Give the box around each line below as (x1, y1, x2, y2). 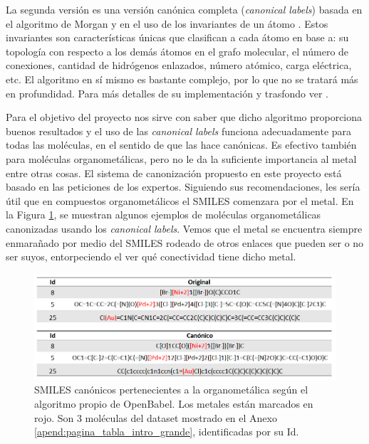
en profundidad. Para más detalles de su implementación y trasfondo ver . (6, 85, 328, 100)
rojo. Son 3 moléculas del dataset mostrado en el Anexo (34, 410, 277, 425)
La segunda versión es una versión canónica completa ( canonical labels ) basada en (6, 2, 363, 16)
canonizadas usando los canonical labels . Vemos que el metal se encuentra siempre (6, 221, 363, 236)
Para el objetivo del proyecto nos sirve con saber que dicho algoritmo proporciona (6, 110, 363, 125)
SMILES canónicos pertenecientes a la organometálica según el (34, 382, 308, 397)
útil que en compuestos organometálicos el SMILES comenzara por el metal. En (6, 193, 354, 208)
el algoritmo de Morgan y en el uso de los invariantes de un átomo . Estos (6, 16, 328, 31)
